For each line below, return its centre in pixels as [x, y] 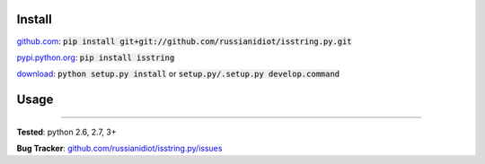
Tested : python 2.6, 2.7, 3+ [66, 132]
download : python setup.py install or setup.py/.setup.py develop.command [178, 74]
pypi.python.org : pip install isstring [96, 57]
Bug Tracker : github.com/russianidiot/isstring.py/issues [119, 149]
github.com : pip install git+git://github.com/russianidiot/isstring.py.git [184, 41]
